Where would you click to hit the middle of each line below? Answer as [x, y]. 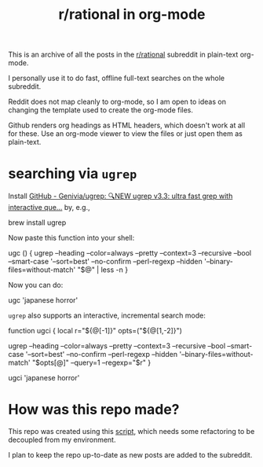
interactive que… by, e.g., [49, 208]
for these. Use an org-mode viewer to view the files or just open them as [126, 134]
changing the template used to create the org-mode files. [101, 110]
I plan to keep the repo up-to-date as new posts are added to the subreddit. [130, 455]
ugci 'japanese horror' [44, 378]
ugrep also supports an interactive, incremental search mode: [107, 315]
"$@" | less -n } [102, 270]
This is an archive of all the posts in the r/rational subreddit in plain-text [123, 55]
